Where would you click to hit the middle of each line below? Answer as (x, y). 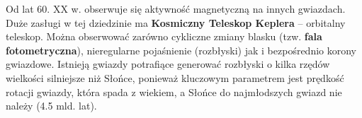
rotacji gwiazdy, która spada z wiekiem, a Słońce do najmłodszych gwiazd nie (174, 92)
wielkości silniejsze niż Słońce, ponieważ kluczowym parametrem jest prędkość (175, 77)
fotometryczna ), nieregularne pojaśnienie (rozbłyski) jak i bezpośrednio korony (181, 50)
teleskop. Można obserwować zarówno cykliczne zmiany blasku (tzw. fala (164, 36)
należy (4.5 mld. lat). (51, 106)
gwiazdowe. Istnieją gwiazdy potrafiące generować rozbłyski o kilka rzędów (168, 64)
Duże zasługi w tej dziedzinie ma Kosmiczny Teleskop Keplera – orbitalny (176, 22)
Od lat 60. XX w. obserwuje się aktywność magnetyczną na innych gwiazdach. (176, 8)
